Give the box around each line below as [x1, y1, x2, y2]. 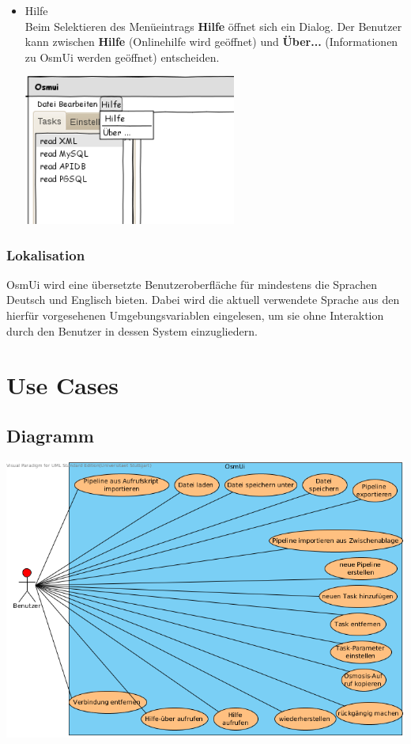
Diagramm [6, 423, 94, 448]
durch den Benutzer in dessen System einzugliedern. [6, 322, 258, 339]
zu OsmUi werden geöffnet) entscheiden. [25, 48, 220, 65]
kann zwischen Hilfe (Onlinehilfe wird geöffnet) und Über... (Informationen [25, 33, 398, 50]
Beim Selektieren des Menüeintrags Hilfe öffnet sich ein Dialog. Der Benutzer [25, 17, 402, 34]
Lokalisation [6, 245, 85, 264]
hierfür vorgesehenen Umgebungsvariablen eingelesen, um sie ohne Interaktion [6, 307, 384, 324]
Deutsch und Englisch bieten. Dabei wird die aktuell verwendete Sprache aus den [6, 291, 400, 308]
